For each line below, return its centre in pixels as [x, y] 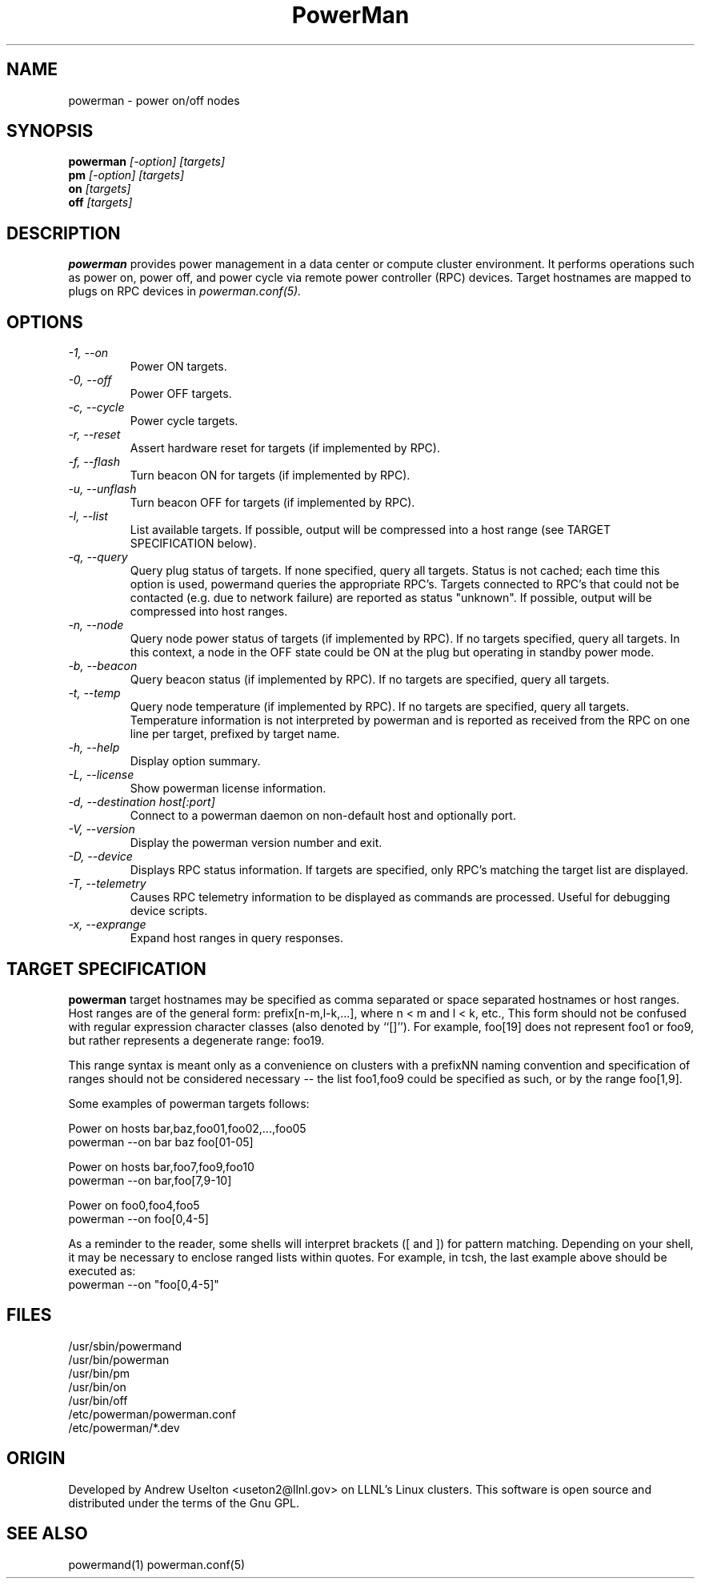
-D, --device [100, 857]
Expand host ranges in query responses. [236, 938]
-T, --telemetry [107, 884]
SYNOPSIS [50, 131]
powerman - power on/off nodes [154, 100]
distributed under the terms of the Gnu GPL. [184, 1503]
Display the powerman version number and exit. [256, 843]
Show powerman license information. [228, 788]
